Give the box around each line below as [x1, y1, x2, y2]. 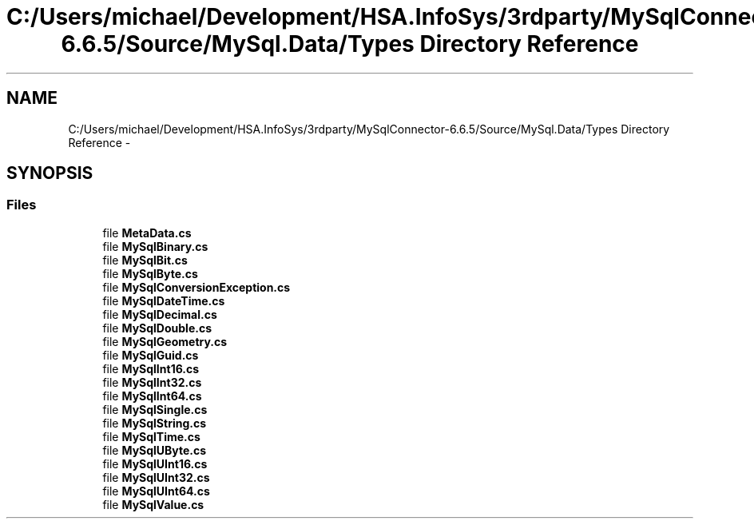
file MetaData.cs [102, 225, 192, 240]
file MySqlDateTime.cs [102, 293, 225, 308]
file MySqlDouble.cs [102, 320, 212, 335]
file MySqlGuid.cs [102, 348, 199, 362]
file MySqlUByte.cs [102, 443, 207, 457]
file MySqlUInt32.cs [102, 470, 210, 484]
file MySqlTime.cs [102, 429, 200, 443]
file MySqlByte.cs [102, 266, 198, 280]
